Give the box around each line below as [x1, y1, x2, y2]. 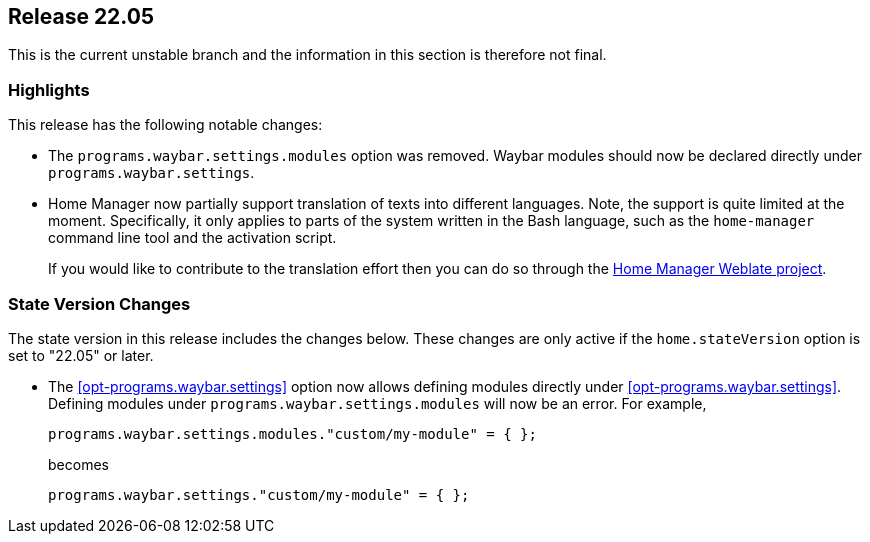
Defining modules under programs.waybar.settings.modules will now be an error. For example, [48, 394, 707, 412]
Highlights [8, 79, 90, 100]
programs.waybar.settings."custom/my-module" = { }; [48, 486, 470, 503]
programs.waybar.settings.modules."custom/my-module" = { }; [48, 425, 537, 442]
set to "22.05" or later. [8, 346, 154, 364]
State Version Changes [8, 293, 191, 314]
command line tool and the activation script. [48, 229, 337, 247]
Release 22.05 [8, 4, 154, 29]
